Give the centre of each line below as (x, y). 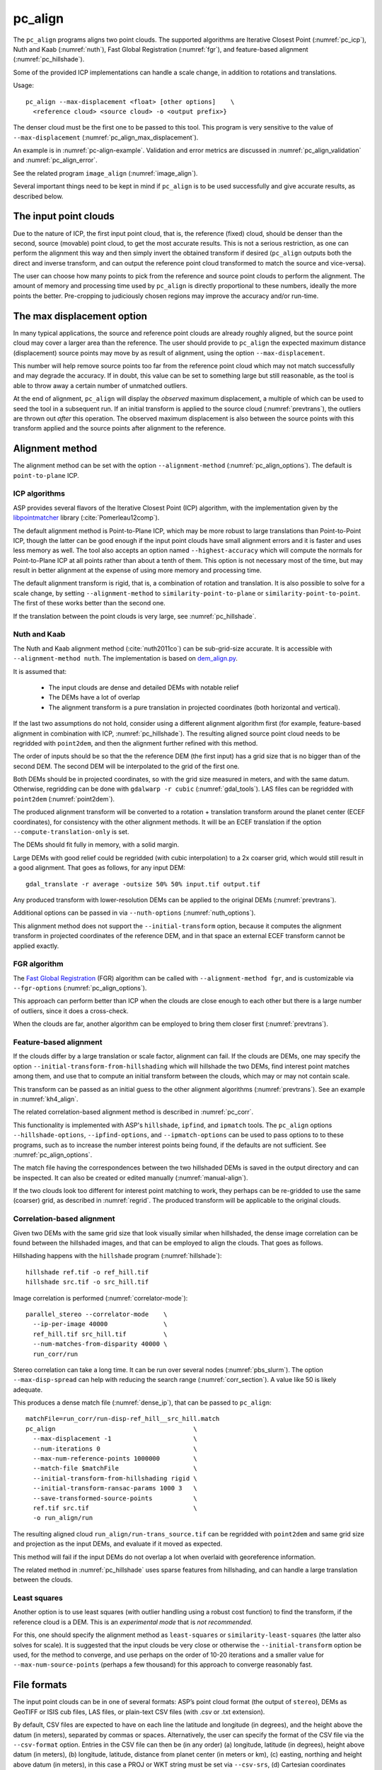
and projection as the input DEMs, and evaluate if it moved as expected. (118, 1544)
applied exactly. (36, 946)
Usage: (24, 86)
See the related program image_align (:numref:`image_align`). (105, 173)
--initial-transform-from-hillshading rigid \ (115, 1478)
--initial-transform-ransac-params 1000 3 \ (115, 1488)
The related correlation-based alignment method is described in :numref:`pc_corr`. (133, 1112)
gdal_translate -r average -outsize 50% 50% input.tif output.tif (143, 884)
